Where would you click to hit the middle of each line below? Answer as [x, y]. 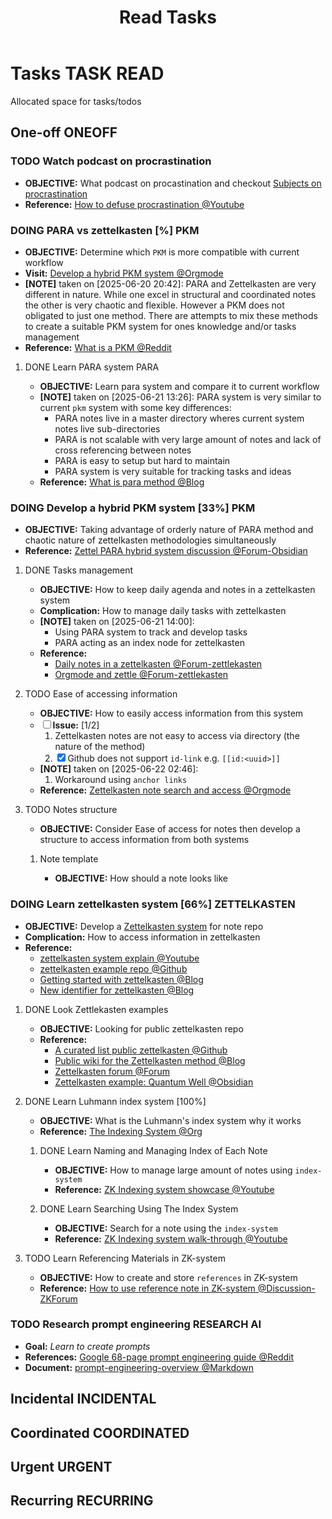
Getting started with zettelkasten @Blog [121, 979]
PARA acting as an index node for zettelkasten [149, 643]
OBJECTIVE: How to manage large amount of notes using [173, 1170]
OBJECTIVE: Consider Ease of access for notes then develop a [170, 829]
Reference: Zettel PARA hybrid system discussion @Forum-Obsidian [166, 551]
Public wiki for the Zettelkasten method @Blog [150, 1060]
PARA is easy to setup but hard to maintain [142, 460]
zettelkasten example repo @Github [113, 968]
